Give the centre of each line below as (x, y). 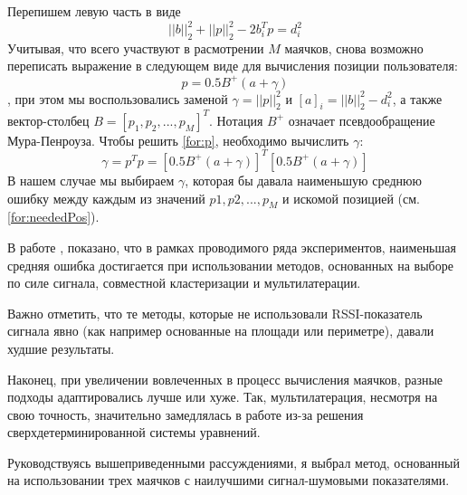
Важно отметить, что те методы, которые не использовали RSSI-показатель (215, 313)
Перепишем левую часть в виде (94, 11)
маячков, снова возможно (354, 48)
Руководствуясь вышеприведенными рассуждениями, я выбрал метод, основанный (233, 462)
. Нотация (236, 120)
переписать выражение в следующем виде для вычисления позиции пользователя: (233, 66)
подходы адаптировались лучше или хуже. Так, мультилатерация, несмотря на (223, 397)
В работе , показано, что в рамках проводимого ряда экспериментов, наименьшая (232, 247)
